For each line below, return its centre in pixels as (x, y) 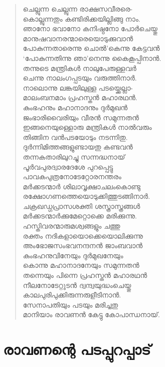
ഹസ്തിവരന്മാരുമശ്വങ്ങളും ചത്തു (71, 226)
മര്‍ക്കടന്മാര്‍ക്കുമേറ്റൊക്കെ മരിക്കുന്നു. (80, 216)
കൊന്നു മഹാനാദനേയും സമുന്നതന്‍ (81, 265)
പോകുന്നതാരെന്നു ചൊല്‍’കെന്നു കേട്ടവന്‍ (91, 48)
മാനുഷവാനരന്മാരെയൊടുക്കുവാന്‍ (78, 38)
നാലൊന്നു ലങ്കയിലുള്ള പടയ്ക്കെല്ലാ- (78, 87)
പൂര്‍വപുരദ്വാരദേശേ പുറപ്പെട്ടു (68, 166)
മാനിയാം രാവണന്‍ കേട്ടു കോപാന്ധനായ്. (91, 314)
